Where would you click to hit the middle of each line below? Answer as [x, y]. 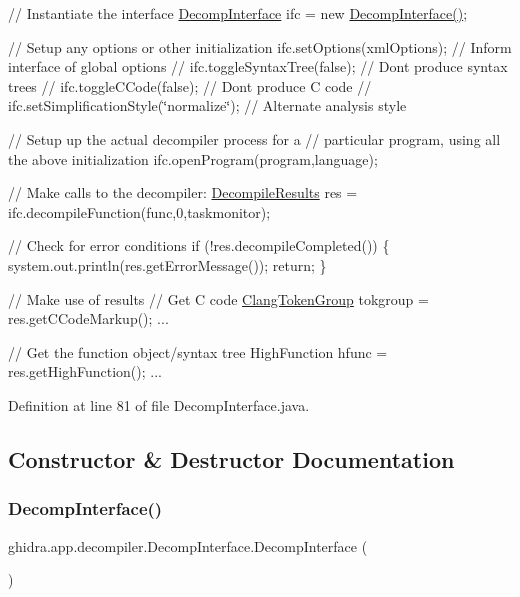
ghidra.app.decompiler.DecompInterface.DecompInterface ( [188, 545]
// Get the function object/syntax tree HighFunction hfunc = [198, 351]
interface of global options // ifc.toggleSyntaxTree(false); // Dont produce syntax [258, 66]
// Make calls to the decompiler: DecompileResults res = [183, 192]
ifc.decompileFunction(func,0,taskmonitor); [139, 211]
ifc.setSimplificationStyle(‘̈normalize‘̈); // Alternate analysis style [207, 105]
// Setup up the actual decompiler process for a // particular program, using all [254, 138]
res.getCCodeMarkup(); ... [88, 318]
